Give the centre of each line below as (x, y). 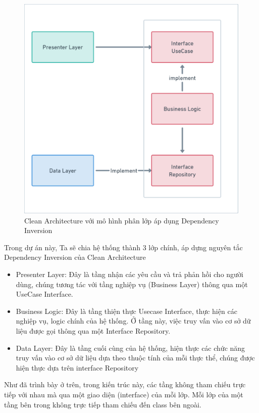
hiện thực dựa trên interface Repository (77, 367)
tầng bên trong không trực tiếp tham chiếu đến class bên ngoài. (103, 404)
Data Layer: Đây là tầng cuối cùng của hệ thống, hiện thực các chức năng (131, 348)
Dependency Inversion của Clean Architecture (75, 257)
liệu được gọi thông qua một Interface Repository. (93, 331)
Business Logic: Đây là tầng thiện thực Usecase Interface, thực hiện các (126, 311)
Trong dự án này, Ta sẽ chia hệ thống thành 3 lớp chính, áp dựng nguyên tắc (123, 247)
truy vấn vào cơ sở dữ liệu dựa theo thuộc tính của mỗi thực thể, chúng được (135, 358)
